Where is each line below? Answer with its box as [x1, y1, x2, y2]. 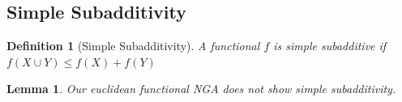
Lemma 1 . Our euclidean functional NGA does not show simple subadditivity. [6, 80, 396, 97]
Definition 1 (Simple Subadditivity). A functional [6, 37, 260, 54]
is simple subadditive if [273, 37, 387, 54]
